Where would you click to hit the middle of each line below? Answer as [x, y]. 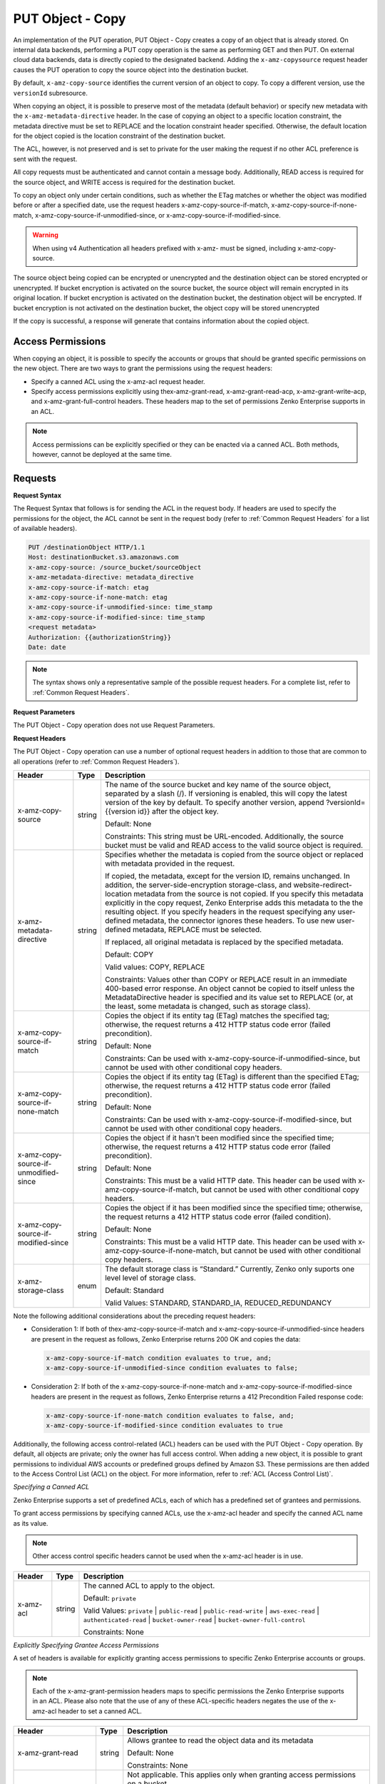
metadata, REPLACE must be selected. [197, 930]
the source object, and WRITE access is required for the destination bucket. [124, 182]
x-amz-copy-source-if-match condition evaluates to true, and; [159, 1358]
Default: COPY [129, 955]
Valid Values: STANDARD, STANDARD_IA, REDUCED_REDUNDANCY [218, 1303]
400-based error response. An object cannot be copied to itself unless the [230, 988]
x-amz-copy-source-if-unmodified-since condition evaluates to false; [172, 1368]
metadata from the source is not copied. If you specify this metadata [248, 894]
